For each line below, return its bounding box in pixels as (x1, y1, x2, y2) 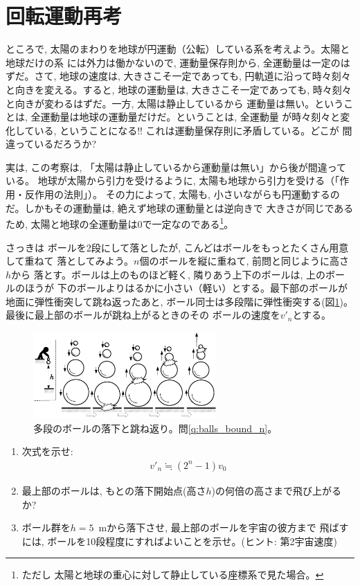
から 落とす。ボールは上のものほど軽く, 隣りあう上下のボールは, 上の (11, 267, 326, 281)
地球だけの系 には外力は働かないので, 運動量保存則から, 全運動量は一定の (6, 55, 341, 69)
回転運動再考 (6, 1, 123, 30)
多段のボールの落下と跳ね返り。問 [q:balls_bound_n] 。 (33, 420, 278, 435)
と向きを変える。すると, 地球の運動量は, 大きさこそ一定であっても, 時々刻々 (6, 82, 352, 96)
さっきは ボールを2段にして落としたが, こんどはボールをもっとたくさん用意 (6, 240, 349, 254)
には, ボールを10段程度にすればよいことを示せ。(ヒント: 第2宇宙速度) (21, 533, 337, 548)
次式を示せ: (21, 444, 73, 459)
